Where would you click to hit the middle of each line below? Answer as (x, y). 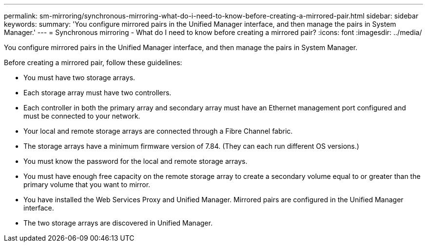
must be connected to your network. (82, 116)
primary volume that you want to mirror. (87, 184)
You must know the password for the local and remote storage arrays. (136, 161)
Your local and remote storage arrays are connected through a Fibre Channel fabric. (158, 131)
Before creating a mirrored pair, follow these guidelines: (93, 62)
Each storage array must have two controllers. (97, 93)
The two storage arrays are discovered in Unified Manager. (118, 223)
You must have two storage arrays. (79, 78)
